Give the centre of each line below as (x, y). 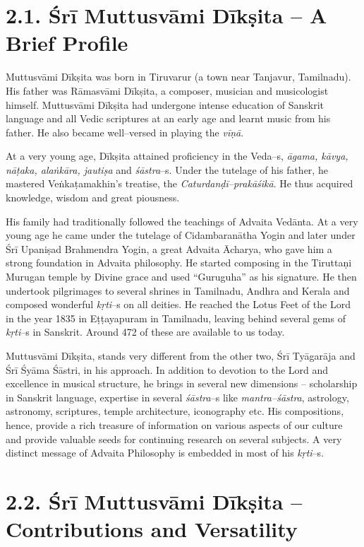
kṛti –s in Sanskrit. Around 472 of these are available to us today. (145, 332)
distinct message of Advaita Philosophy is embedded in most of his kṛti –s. (165, 453)
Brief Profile (67, 43)
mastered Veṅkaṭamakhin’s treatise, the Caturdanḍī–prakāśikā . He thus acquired (180, 183)
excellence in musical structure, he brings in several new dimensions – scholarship (182, 383)
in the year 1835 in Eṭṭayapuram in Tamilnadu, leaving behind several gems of (176, 318)
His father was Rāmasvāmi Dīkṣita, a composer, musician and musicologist (167, 90)
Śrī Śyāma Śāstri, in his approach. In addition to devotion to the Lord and (167, 369)
